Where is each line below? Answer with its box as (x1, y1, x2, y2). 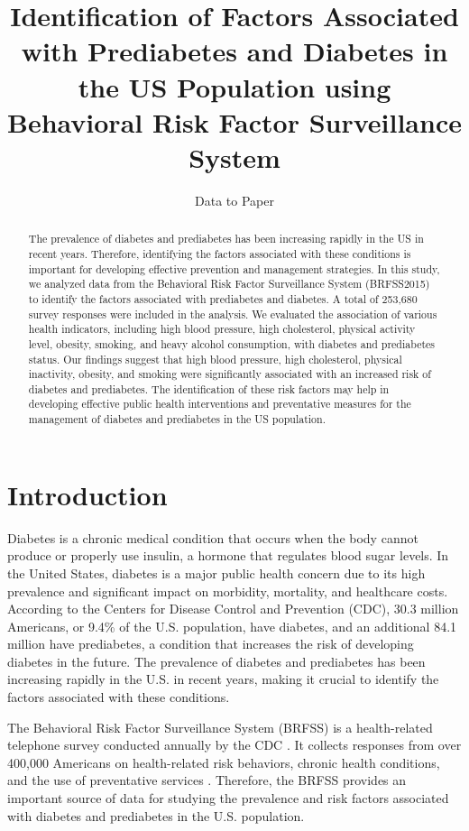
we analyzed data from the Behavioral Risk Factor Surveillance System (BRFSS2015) (28, 276, 430, 291)
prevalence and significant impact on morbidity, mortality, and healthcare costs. (7, 581, 448, 600)
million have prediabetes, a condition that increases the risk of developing (7, 634, 414, 653)
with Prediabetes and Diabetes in (21, 32, 448, 69)
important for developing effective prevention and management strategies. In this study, (28, 261, 440, 276)
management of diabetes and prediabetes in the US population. (28, 411, 326, 427)
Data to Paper (195, 190, 274, 209)
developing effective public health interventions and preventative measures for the (28, 396, 411, 411)
